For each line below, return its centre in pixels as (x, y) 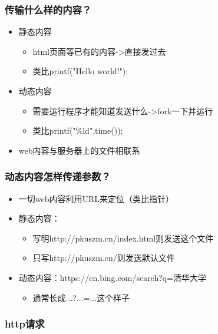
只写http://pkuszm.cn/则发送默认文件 (104, 258)
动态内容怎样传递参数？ (58, 176)
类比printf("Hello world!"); (80, 71)
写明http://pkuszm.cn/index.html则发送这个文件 (123, 238)
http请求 (25, 324)
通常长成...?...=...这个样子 (81, 297)
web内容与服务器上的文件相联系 (79, 150)
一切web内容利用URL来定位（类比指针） (96, 198)
